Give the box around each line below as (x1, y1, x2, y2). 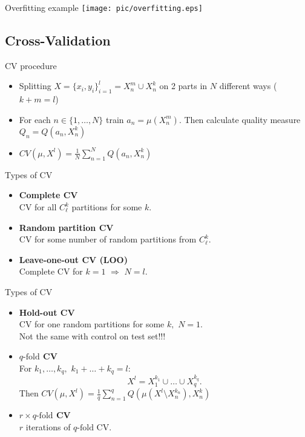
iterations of (25, 420, 71, 433)
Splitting (19, 79, 51, 92)
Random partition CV (19, 221, 114, 233)
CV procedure (5, 59, 57, 72)
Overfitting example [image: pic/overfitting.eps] (5, 1, 203, 13)
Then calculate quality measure (184, 113, 301, 125)
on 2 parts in (159, 79, 208, 92)
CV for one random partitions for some (19, 318, 165, 330)
